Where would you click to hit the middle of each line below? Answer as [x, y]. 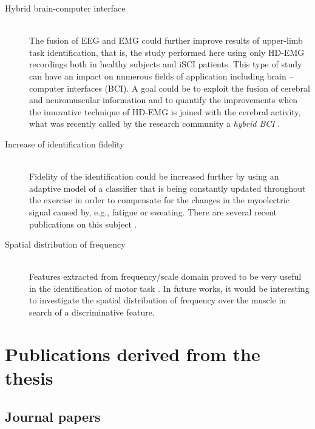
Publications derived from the [133, 353]
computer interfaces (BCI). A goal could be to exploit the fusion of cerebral [170, 88]
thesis [29, 378]
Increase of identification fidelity [65, 144]
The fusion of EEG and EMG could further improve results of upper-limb [166, 40]
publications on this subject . [83, 224]
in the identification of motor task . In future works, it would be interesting [169, 288]
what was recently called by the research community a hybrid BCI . [155, 123]
